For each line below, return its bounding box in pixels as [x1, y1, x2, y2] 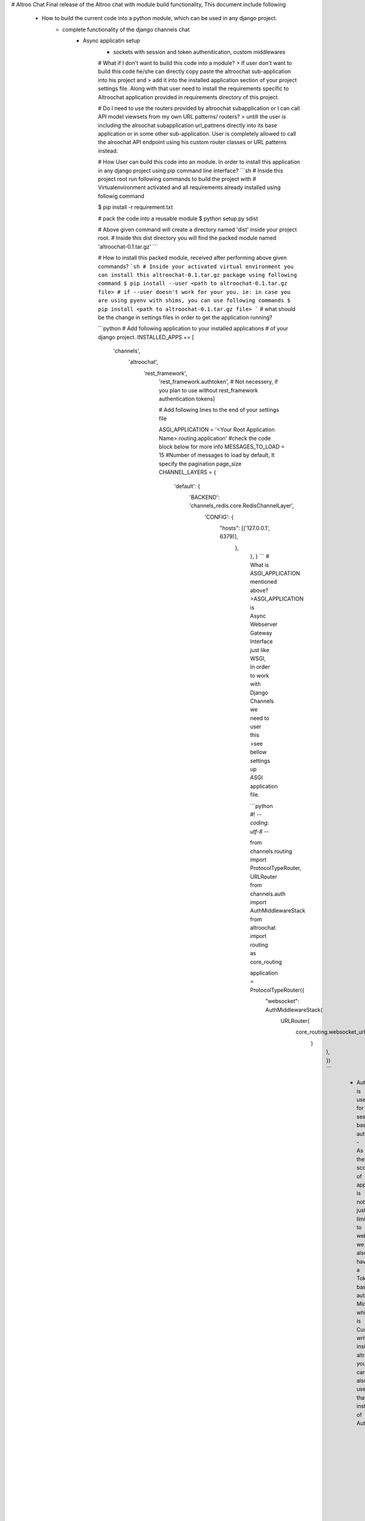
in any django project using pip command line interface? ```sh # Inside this [98, 167, 283, 174]
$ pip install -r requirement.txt [98, 204, 173, 211]
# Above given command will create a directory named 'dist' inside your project [98, 226, 297, 233]
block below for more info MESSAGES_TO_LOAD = [159, 443, 285, 450]
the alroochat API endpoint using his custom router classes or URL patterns [98, 139, 287, 146]
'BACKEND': [189, 493, 220, 501]
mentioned [250, 578, 277, 585]
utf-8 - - [250, 827, 269, 835]
